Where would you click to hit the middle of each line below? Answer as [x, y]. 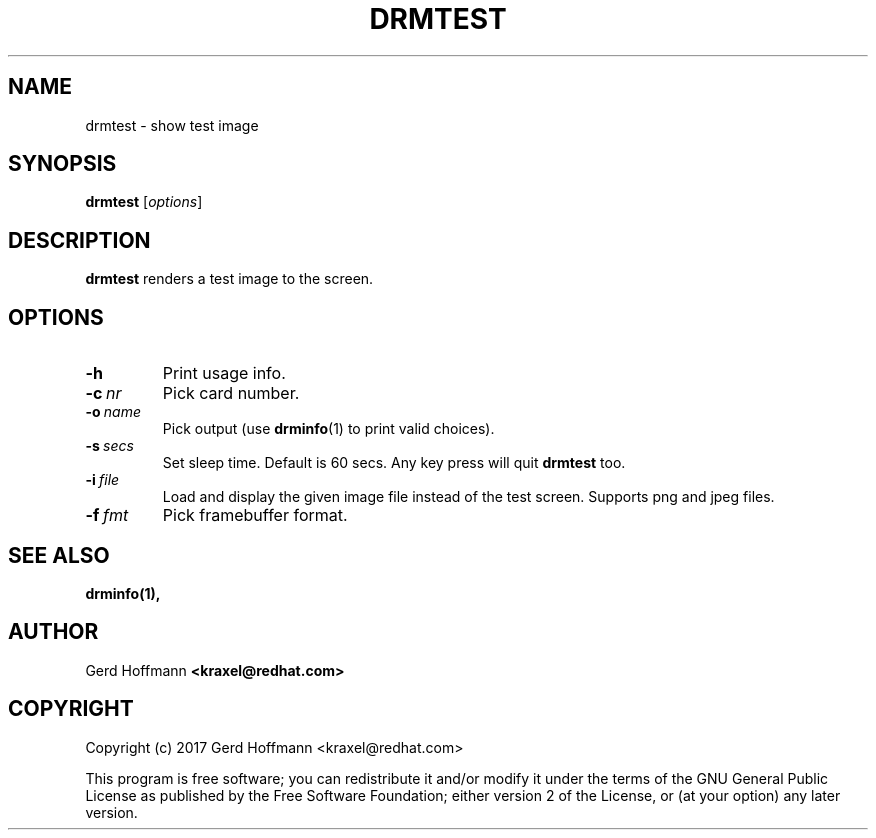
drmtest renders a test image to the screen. [229, 279]
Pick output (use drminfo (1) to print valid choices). [328, 429]
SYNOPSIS [62, 164]
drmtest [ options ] [144, 202]
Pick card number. [231, 393]
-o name [113, 412]
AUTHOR [53, 632]
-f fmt [107, 515]
